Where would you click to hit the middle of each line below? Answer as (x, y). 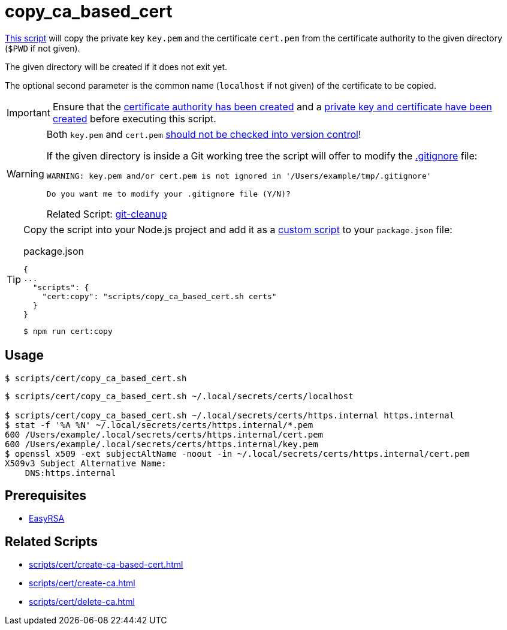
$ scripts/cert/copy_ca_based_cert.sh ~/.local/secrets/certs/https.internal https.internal (230, 415)
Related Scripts (52, 541)
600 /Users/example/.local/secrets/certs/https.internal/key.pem (162, 444)
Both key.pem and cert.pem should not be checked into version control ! (204, 134)
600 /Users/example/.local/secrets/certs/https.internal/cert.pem (164, 434)
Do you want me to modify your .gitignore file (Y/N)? (168, 194)
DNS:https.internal (70, 473)
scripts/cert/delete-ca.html (82, 602)
